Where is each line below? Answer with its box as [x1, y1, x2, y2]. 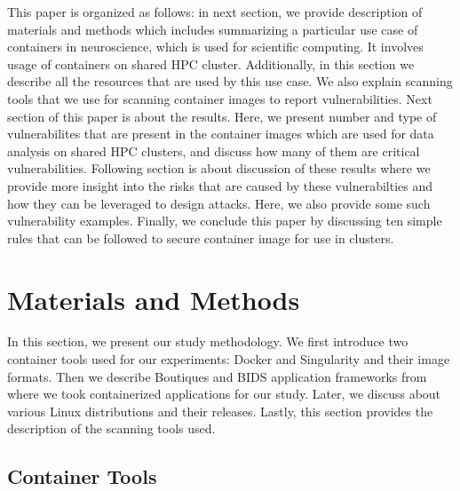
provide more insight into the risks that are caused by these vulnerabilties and [7, 176, 432, 194]
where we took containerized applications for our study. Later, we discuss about [7, 384, 441, 403]
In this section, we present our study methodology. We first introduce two [7, 332, 408, 351]
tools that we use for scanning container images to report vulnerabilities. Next [7, 89, 432, 107]
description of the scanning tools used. [7, 419, 216, 438]
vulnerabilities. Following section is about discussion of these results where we [7, 159, 431, 178]
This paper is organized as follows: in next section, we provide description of [7, 3, 423, 20]
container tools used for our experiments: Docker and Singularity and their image [7, 350, 450, 368]
